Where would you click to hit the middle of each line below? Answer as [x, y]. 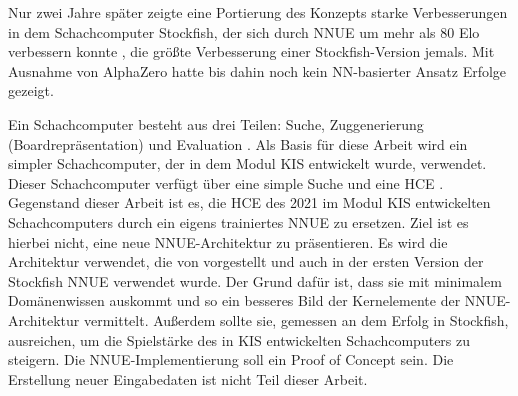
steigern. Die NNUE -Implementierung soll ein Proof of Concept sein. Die [231, 359]
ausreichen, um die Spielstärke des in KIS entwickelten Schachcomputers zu [239, 339]
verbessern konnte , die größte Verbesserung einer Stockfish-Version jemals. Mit [251, 51]
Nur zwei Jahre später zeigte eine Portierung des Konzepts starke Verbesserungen [258, 12]
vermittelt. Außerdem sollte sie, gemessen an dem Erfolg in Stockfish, [296, 319]
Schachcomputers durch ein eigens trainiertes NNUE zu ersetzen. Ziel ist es [238, 221]
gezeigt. [31, 90]
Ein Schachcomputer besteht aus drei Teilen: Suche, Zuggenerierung [216, 123]
